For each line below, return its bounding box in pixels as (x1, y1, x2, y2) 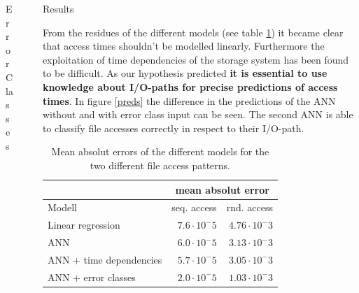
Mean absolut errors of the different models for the (51, 144, 269, 159)
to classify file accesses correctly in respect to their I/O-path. (42, 120, 304, 135)
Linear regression (47, 217, 120, 232)
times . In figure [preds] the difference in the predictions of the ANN (42, 93, 336, 108)
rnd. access (226, 200, 273, 215)
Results (42, 1, 74, 15)
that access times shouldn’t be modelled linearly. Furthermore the (42, 38, 325, 53)
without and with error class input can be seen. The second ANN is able (42, 107, 353, 122)
